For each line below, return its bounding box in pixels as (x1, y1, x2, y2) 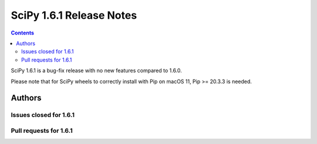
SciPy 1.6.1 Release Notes (11, 9, 137, 22)
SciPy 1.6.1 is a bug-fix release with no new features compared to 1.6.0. (11, 67, 182, 74)
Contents (11, 29, 35, 36)
